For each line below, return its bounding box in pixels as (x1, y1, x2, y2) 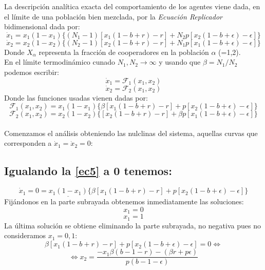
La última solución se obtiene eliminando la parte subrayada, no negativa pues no (4, 220, 261, 230)
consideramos (4, 230, 46, 241)
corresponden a (4, 138, 52, 148)
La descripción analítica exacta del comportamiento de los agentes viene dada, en (4, 1, 260, 11)
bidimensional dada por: (4, 21, 80, 32)
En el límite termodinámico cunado (4, 56, 116, 67)
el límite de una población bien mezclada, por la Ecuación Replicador (4, 11, 222, 22)
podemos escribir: (4, 66, 59, 77)
